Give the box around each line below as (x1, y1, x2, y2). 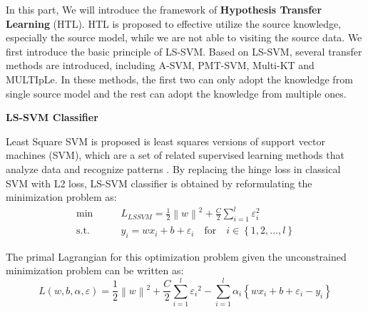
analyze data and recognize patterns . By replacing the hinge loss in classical (6, 161, 341, 176)
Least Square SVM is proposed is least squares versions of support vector (6, 133, 326, 148)
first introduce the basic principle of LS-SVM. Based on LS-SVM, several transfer (6, 43, 362, 58)
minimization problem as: (6, 189, 117, 204)
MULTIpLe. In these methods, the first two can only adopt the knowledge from (6, 71, 353, 86)
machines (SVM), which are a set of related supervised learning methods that (6, 147, 344, 162)
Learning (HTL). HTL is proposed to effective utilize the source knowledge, (6, 16, 342, 31)
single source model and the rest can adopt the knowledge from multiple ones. (6, 85, 347, 100)
